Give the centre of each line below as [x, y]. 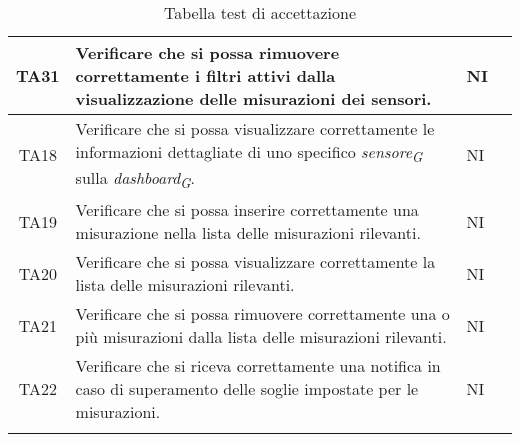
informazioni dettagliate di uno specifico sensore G [249, 153]
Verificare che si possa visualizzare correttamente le [255, 128]
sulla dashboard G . [135, 179]
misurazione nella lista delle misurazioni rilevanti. [248, 233]
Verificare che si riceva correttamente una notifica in [258, 366]
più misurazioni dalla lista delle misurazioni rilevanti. [261, 337]
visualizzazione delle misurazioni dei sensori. [253, 98]
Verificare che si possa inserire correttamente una [247, 210]
